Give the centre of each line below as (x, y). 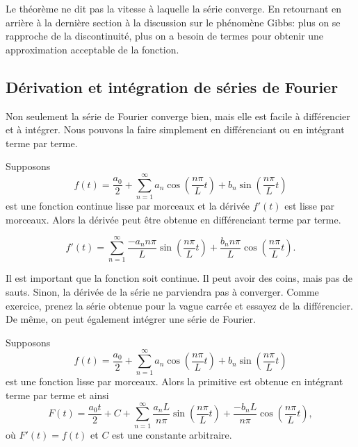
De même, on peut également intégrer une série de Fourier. (131, 319)
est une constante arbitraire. (172, 434)
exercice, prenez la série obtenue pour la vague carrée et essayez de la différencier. (179, 305)
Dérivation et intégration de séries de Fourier (172, 86)
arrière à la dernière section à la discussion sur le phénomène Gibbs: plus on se (173, 22)
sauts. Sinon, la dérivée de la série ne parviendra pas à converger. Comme (162, 291)
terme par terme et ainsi (57, 395)
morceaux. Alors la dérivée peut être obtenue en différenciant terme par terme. (173, 219)
